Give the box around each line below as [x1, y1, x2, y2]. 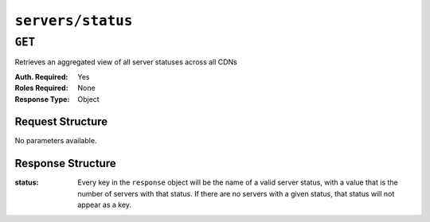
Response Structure [14, 157, 116, 170]
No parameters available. [14, 136, 97, 146]
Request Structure [14, 115, 108, 129]
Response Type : [14, 94, 70, 103]
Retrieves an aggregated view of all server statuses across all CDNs [14, 57, 238, 67]
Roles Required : [14, 84, 68, 93]
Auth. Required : [14, 72, 68, 81]
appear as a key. [77, 200, 131, 210]
